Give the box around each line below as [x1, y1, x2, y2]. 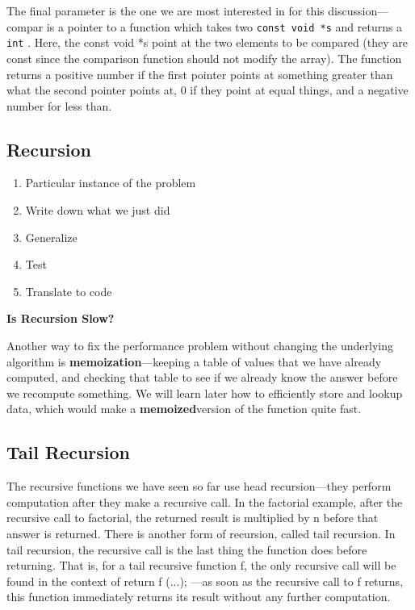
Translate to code [25, 282, 112, 299]
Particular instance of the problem [25, 174, 196, 191]
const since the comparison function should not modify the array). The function [6, 49, 402, 66]
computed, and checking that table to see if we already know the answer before [6, 369, 398, 386]
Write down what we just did [25, 202, 170, 219]
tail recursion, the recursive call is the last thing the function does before [6, 541, 367, 558]
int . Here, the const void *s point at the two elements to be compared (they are [6, 34, 408, 51]
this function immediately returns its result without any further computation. [6, 588, 391, 605]
